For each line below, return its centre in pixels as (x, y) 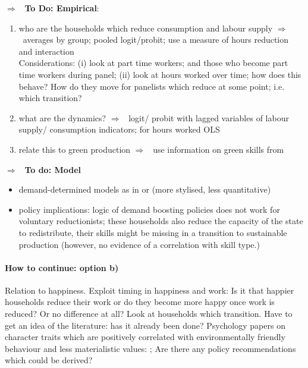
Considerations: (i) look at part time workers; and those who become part (153, 63)
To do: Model (53, 169)
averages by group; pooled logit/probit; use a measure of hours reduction (156, 40)
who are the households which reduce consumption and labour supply (146, 28)
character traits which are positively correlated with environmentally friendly (145, 337)
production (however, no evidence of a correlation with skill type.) (139, 244)
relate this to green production (75, 149)
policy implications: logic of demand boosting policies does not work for (149, 209)
